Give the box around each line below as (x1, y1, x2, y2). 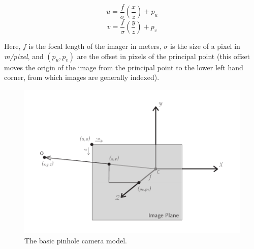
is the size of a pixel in (170, 40, 240, 51)
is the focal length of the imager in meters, (28, 40, 162, 51)
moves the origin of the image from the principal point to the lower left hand (4, 62, 243, 72)
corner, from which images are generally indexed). (4, 72, 160, 82)
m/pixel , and (4, 50, 44, 61)
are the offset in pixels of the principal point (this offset (77, 50, 250, 61)
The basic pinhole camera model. (24, 235, 127, 245)
